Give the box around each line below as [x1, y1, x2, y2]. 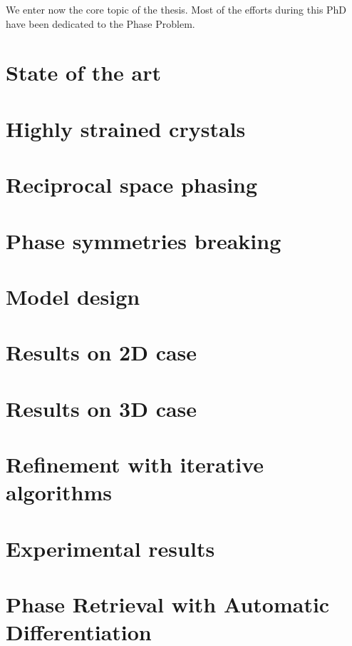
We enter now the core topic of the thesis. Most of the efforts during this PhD [6, 2, 347, 16]
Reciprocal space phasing [6, 170, 258, 199]
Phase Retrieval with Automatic [6, 589, 330, 618]
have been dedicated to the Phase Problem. [6, 16, 195, 31]
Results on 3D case [6, 393, 197, 423]
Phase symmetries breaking [6, 226, 281, 255]
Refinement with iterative [6, 450, 264, 478]
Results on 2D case [6, 338, 197, 367]
